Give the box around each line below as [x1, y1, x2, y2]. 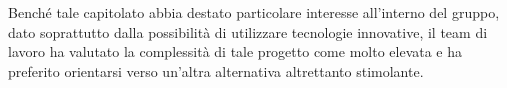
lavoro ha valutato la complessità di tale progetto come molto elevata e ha [8, 41, 463, 62]
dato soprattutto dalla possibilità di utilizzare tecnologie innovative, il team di [8, 21, 488, 42]
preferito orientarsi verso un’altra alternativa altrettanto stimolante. [8, 60, 424, 81]
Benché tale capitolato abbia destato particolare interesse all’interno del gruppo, [8, 2, 500, 22]
